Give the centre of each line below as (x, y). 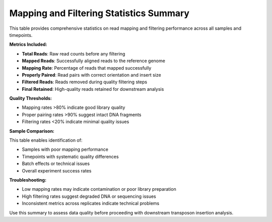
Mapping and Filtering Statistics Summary (99, 13)
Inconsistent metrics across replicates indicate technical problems (91, 203)
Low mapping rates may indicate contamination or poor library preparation (99, 189)
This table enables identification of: (46, 140)
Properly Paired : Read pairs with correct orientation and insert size (91, 75)
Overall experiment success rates (57, 171)
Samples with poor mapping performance (65, 149)
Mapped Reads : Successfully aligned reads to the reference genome (94, 61)
